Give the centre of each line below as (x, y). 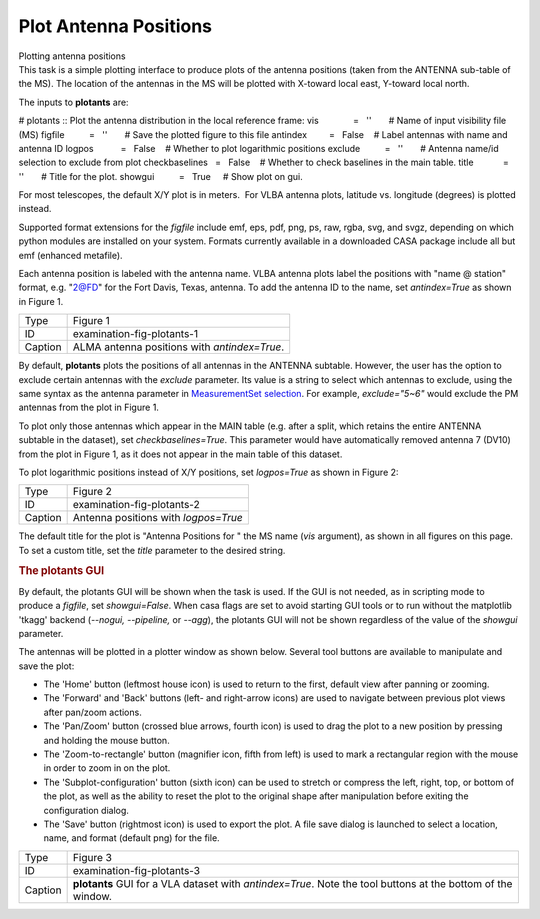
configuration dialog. (86, 810)
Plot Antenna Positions (115, 26)
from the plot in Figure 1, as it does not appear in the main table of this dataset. (180, 454)
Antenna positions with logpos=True (158, 518)
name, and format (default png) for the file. (131, 838)
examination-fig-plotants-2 (136, 505)
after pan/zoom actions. (92, 712)
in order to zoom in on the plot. (107, 768)
